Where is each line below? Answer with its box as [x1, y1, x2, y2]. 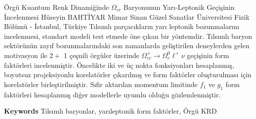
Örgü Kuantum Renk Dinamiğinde [4, 2, 109, 12]
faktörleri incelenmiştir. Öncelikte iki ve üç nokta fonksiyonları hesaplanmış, [4, 59, 235, 70]
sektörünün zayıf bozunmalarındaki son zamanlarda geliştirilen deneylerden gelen [4, 40, 250, 51]
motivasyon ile [4, 50, 47, 60]
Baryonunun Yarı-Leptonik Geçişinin [123, 2, 235, 12]
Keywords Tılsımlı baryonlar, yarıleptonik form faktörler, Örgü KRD [4, 106, 217, 116]
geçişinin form [187, 50, 229, 60]
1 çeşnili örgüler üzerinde [64, 50, 139, 60]
